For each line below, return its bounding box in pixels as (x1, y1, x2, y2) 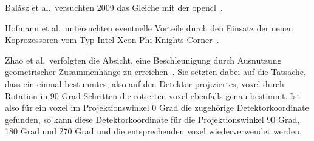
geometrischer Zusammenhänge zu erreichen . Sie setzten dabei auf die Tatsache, (5, 65, 306, 78)
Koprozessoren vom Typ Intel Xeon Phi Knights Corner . (5, 33, 219, 46)
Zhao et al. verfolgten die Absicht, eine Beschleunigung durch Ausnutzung (5, 53, 282, 66)
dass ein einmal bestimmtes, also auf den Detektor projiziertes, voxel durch (5, 77, 284, 90)
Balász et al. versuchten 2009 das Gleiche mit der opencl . (5, 1, 223, 13)
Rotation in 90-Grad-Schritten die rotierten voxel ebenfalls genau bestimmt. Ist (5, 89, 301, 102)
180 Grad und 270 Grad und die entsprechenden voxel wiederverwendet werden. (5, 125, 302, 137)
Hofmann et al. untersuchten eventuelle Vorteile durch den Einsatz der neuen (5, 21, 293, 34)
